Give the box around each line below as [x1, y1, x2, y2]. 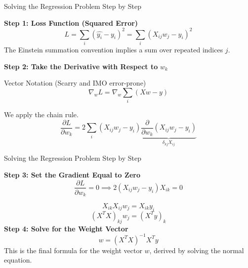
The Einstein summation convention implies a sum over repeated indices [4, 45, 223, 55]
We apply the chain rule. [4, 109, 79, 120]
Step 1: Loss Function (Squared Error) [4, 17, 138, 28]
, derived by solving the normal [149, 245, 244, 255]
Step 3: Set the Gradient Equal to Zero [4, 169, 140, 179]
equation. [4, 255, 32, 265]
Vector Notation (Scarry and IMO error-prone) [4, 78, 146, 88]
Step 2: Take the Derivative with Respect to [4, 61, 158, 71]
